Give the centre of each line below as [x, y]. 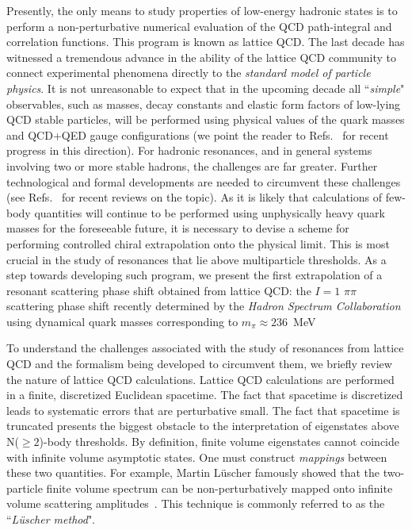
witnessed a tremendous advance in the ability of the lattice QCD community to [201, 57]
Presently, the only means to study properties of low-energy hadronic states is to [202, 10]
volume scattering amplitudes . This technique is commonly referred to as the [196, 503]
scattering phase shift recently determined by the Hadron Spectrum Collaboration [204, 306]
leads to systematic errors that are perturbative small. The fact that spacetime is [203, 410]
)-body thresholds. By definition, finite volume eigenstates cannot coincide [219, 442]
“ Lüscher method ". [51, 519]
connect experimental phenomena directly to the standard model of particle [189, 73]
